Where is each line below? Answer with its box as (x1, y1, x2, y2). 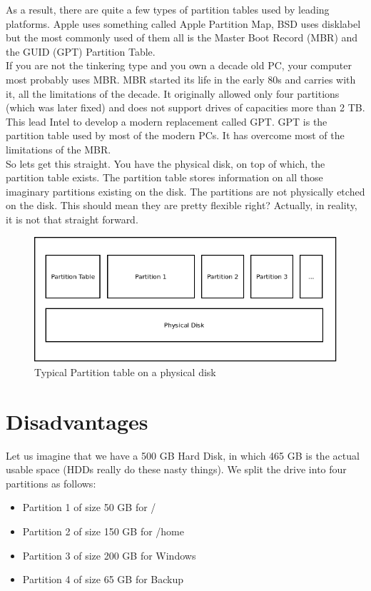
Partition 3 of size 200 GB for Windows (22, 547, 196, 562)
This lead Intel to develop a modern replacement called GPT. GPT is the (6, 113, 327, 128)
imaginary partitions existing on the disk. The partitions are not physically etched (6, 183, 365, 198)
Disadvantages (6, 406, 148, 435)
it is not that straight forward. (6, 211, 138, 226)
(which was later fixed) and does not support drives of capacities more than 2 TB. (6, 100, 365, 115)
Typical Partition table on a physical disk (34, 364, 216, 379)
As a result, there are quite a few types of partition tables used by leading (6, 2, 330, 16)
